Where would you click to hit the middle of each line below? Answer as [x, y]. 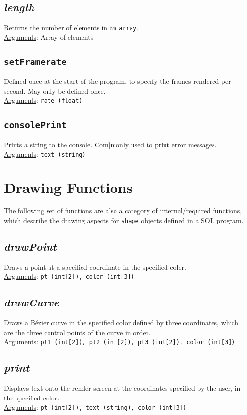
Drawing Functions [68, 187]
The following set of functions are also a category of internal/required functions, [123, 211]
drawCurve [32, 302]
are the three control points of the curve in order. [77, 332]
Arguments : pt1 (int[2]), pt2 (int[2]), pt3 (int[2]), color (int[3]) [120, 342]
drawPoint [30, 246]
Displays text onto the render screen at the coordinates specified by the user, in [122, 388]
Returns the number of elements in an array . [71, 27]
